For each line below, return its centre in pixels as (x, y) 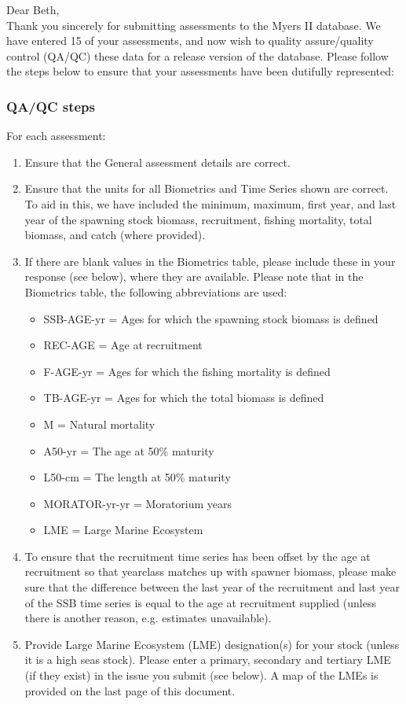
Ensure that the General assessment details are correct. (157, 162)
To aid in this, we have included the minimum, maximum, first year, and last (210, 203)
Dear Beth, (33, 9)
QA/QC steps (51, 106)
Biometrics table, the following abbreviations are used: (156, 291)
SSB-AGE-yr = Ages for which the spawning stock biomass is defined (211, 318)
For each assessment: (56, 136)
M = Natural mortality (99, 424)
